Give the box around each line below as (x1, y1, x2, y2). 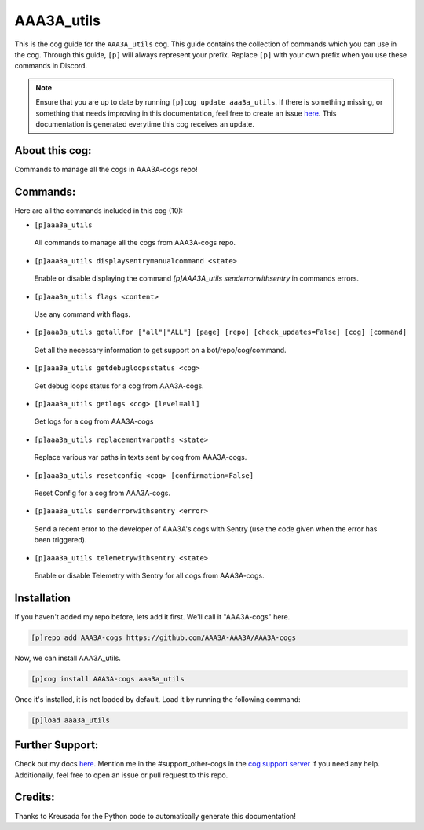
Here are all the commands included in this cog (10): (14, 205, 184, 215)
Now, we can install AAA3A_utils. (14, 653, 122, 663)
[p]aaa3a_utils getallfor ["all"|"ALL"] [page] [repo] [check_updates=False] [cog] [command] (34, 328, 408, 337)
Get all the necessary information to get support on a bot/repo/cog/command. (34, 345, 287, 354)
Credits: (14, 791, 55, 804)
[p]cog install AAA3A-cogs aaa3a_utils (31, 674, 185, 683)
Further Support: (14, 739, 99, 752)
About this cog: (14, 144, 92, 157)
